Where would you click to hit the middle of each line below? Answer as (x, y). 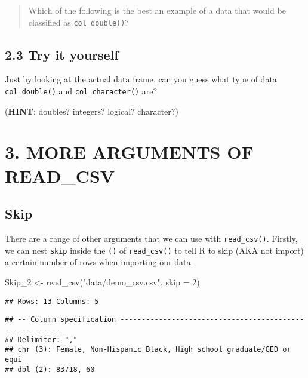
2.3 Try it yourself (62, 54)
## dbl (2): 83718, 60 (50, 369)
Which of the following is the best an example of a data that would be (157, 10)
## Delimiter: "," (41, 339)
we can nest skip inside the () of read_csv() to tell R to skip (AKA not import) (154, 250)
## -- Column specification (61, 320)
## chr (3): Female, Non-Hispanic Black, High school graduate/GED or (148, 350)
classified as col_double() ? (78, 22)
